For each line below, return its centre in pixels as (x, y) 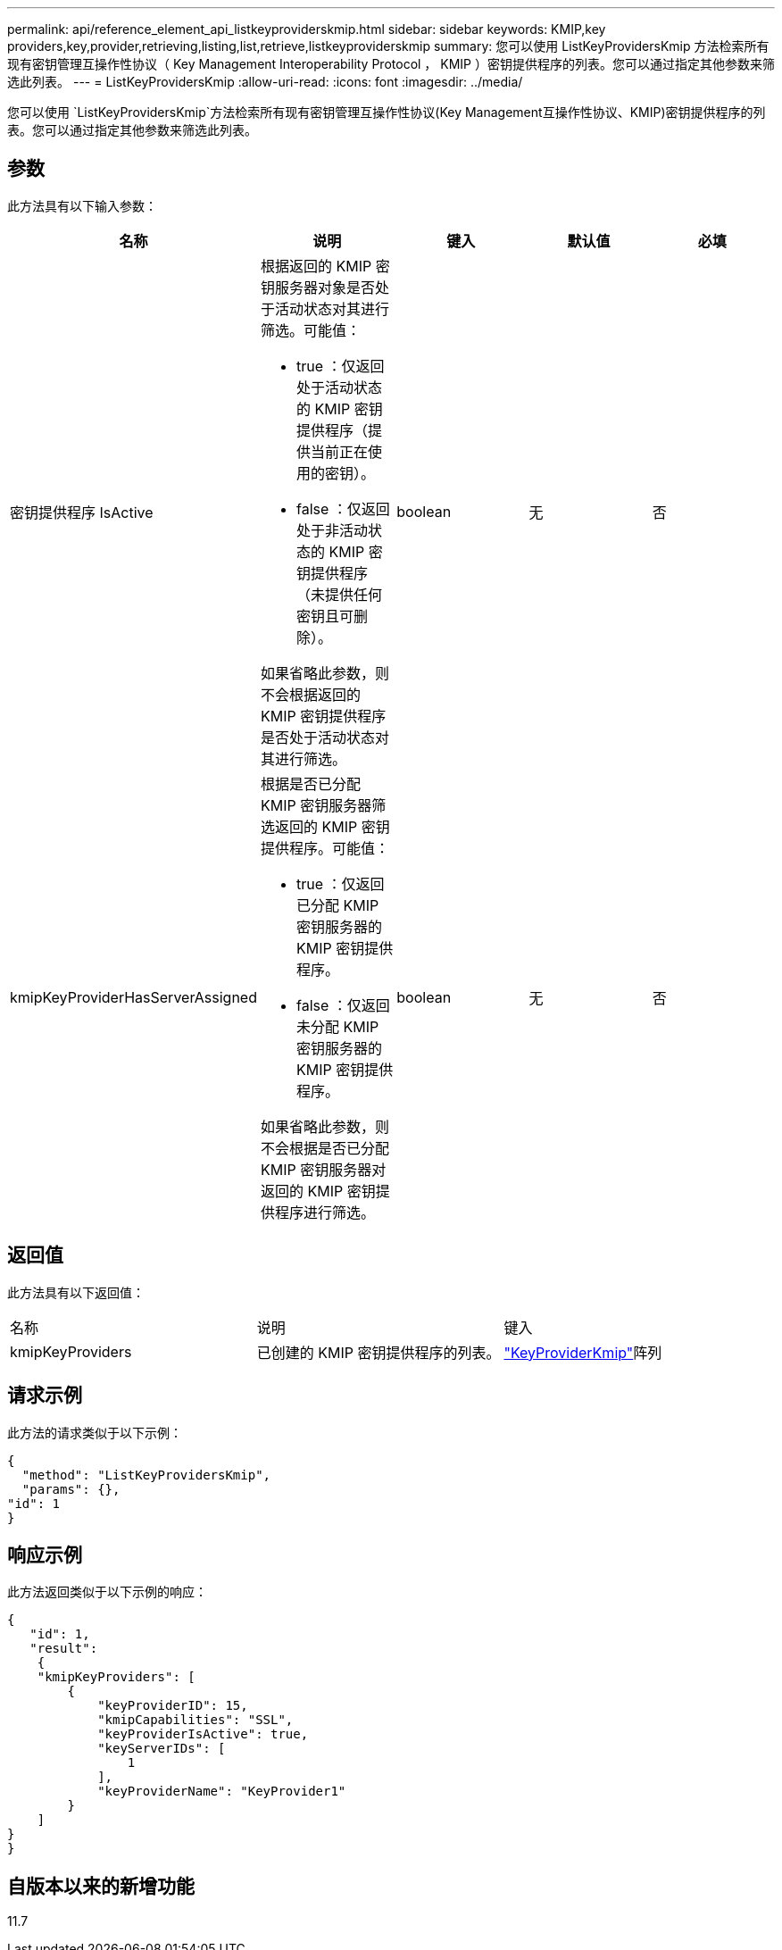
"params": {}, (71, 1489)
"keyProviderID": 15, (173, 1706)
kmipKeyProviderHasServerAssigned (133, 997)
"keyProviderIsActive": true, (203, 1734)
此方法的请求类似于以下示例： (95, 1432)
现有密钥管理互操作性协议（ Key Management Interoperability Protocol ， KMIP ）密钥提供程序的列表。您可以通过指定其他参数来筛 (391, 64)
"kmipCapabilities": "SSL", (195, 1720)
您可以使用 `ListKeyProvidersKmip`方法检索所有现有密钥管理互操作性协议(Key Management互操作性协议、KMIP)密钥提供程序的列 (387, 112)
